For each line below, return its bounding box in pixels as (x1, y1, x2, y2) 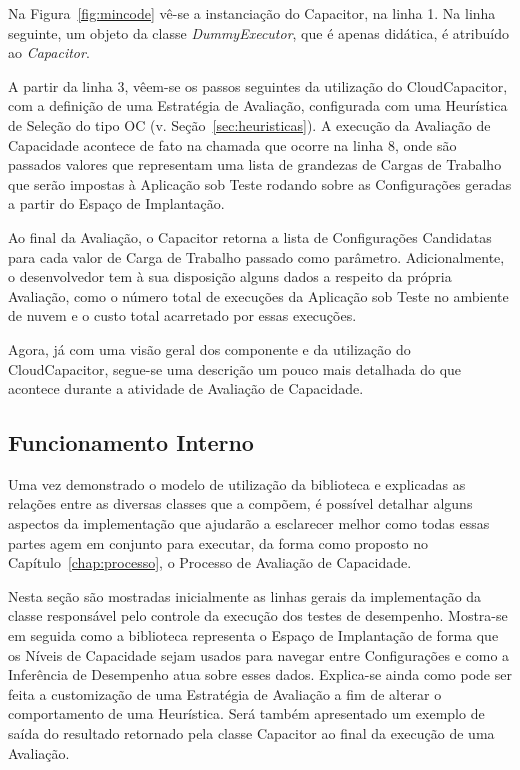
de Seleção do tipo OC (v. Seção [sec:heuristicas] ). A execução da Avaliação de (8, 114, 491, 135)
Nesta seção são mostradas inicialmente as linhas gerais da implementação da (8, 585, 482, 606)
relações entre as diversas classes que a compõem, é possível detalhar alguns (8, 493, 473, 514)
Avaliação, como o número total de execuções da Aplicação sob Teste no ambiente (8, 285, 509, 306)
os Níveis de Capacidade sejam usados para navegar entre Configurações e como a (8, 644, 510, 665)
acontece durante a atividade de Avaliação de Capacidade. (8, 378, 364, 399)
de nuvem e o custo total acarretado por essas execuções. (8, 305, 357, 326)
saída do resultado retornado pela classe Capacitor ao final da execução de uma (8, 723, 495, 744)
